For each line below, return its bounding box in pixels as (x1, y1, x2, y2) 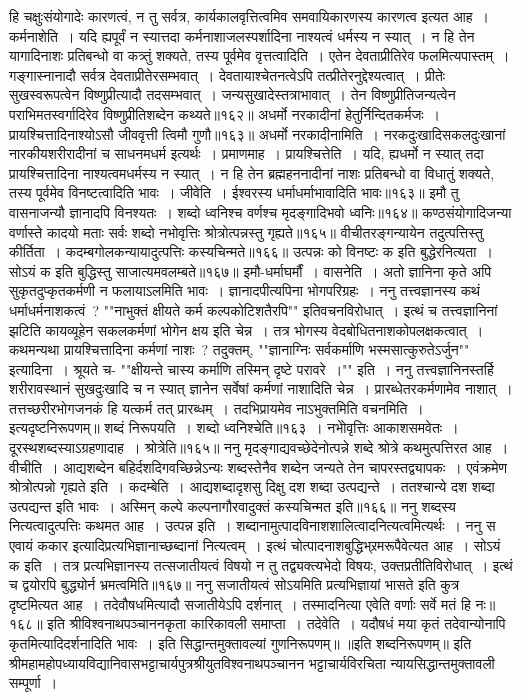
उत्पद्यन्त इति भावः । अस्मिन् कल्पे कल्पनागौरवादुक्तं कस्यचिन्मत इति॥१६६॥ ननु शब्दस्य (9, 495, 456, 516)
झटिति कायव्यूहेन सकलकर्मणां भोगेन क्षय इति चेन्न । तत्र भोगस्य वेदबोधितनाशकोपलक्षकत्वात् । (9, 319, 484, 340)
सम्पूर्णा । (9, 672, 58, 693)
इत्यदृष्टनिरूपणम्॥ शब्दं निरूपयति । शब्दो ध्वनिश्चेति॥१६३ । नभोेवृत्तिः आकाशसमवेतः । (9, 417, 459, 438)
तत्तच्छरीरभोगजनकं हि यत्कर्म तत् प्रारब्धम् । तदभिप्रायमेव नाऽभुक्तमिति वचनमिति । (9, 397, 424, 418)
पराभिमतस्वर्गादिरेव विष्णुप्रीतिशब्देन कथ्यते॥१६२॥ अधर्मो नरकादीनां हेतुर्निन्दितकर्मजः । (9, 103, 441, 124)
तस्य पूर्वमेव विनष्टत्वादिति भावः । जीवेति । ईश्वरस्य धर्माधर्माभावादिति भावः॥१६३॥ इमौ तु (9, 182, 459, 203)
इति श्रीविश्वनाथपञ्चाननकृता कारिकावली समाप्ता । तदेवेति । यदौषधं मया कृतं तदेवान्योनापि (47, 613, 506, 634)
